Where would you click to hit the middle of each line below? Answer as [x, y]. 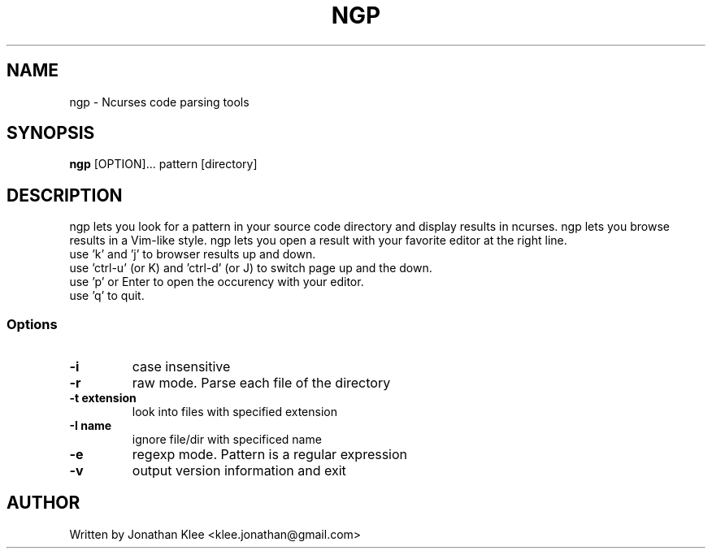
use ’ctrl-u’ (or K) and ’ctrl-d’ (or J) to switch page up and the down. [251, 268]
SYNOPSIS [51, 133]
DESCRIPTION [65, 195]
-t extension [103, 398]
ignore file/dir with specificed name [227, 440]
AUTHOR [43, 503]
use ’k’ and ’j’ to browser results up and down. [193, 254]
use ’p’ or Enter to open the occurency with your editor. [217, 282]
